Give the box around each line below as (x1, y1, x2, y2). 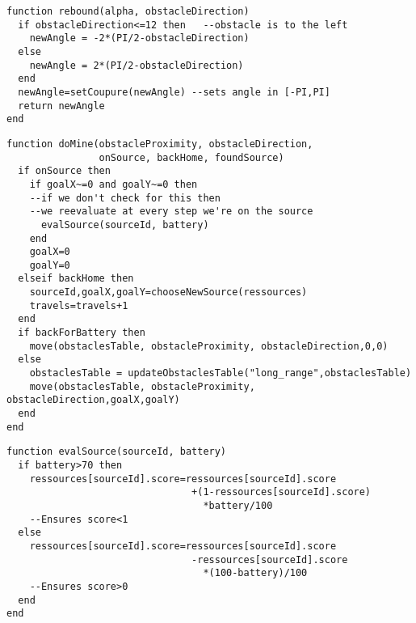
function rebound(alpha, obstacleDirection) (6, 6, 250, 17)
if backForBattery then (18, 327, 145, 339)
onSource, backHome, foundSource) (99, 151, 284, 163)
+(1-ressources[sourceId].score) (191, 486, 372, 498)
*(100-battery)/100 (203, 567, 308, 579)
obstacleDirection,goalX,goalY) (6, 394, 180, 406)
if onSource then (18, 165, 111, 177)
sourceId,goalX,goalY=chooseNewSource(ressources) (29, 286, 308, 299)
